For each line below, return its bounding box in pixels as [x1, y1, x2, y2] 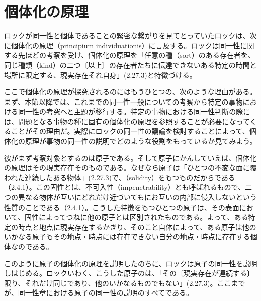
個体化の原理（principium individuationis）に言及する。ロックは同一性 [11, 40, 240, 50]
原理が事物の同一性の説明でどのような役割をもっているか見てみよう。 [25, 136, 257, 146]
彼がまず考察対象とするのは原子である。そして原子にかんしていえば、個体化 [4, 152, 257, 163]
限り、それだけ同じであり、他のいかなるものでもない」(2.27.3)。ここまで [4, 277, 245, 288]
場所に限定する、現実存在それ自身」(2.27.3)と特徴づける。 [4, 69, 197, 80]
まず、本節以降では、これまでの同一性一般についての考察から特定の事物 [4, 96, 243, 107]
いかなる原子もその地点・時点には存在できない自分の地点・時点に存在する [4, 231, 250, 242]
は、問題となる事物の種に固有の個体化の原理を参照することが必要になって [4, 116, 250, 126]
